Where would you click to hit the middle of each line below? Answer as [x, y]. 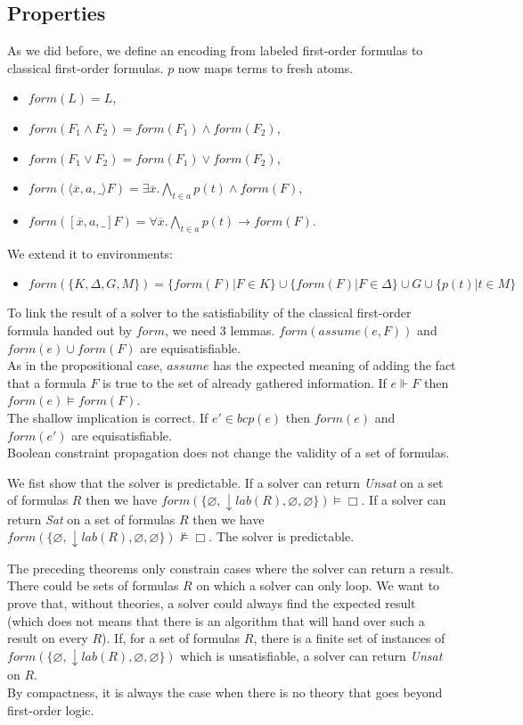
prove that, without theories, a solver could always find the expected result [212, 603]
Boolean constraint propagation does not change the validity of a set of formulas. [229, 453]
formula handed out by [70, 330]
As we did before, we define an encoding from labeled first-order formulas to [215, 50]
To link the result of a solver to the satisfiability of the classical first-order [209, 313]
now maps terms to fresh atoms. [266, 67]
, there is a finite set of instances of [349, 638]
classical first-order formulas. [86, 67]
